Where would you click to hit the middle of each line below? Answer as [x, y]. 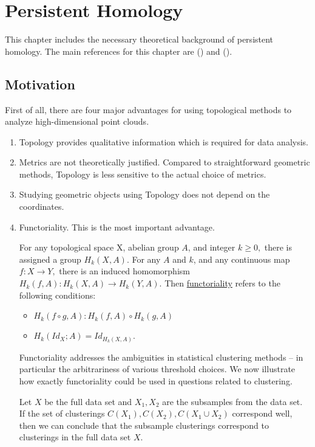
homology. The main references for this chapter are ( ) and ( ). [119, 51]
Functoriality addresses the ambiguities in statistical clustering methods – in [161, 357]
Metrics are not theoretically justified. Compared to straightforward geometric [164, 162]
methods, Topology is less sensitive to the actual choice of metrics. [143, 174]
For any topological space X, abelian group [99, 247]
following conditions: [57, 295]
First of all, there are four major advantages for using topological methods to [148, 109]
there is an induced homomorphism [124, 271]
